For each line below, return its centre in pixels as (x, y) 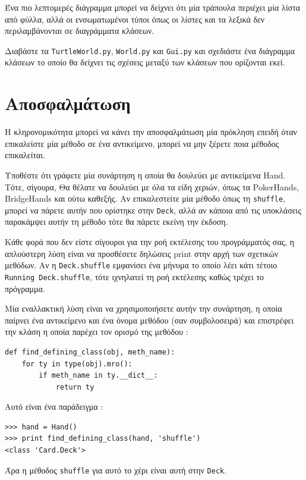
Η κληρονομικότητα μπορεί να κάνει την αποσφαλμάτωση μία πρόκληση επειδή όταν (151, 132)
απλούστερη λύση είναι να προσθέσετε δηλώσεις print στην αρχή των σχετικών (142, 253)
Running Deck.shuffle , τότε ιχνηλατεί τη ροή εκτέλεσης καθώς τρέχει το (135, 276)
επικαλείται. (25, 155)
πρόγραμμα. (25, 288)
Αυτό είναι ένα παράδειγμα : (54, 407)
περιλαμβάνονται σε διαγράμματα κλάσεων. (80, 31)
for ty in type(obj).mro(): (77, 364)
